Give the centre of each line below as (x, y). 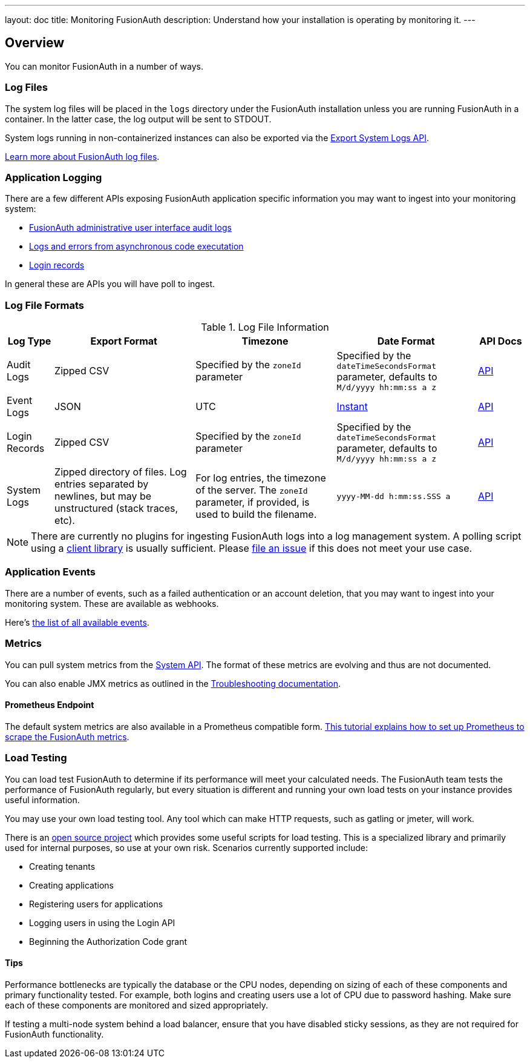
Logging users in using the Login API (102, 922)
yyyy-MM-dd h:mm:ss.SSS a (394, 496)
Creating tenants (62, 866)
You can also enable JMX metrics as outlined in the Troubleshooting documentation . (173, 683)
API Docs (501, 341)
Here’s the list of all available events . (77, 622)
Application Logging (54, 177)
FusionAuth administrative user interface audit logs (130, 228)
